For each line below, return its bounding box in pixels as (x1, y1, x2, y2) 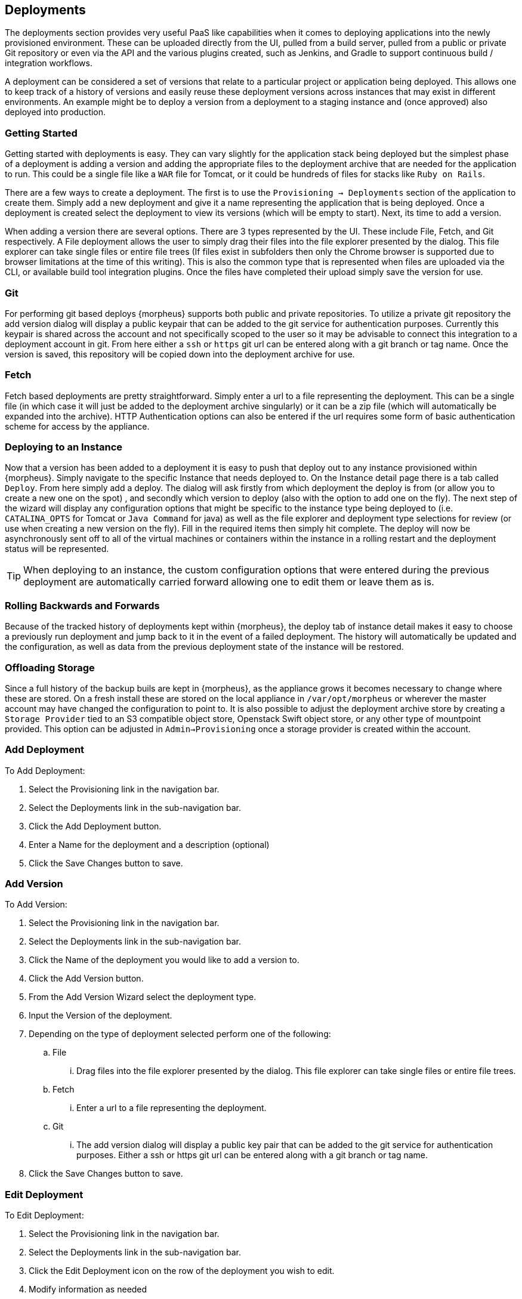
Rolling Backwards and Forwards (5, 599, 160, 612)
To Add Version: (5, 899, 67, 910)
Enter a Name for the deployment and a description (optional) (29, 839, 270, 850)
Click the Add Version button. (29, 973, 144, 984)
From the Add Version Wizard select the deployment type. (29, 992, 257, 1002)
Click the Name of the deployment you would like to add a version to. (29, 955, 299, 965)
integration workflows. (5, 58, 92, 69)
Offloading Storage (5, 661, 95, 674)
